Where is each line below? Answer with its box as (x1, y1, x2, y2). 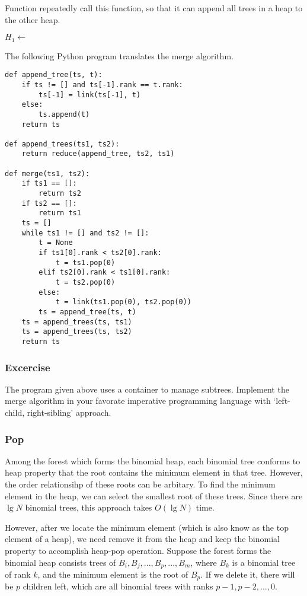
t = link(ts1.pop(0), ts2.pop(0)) (55, 298, 191, 307)
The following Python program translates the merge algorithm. (5, 49, 234, 62)
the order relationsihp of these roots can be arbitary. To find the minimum (5, 478, 276, 490)
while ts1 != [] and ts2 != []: (21, 228, 149, 237)
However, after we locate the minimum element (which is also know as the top (5, 521, 289, 533)
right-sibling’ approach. (27, 406, 111, 419)
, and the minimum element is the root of (37, 568, 188, 581)
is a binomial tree (232, 556, 296, 568)
